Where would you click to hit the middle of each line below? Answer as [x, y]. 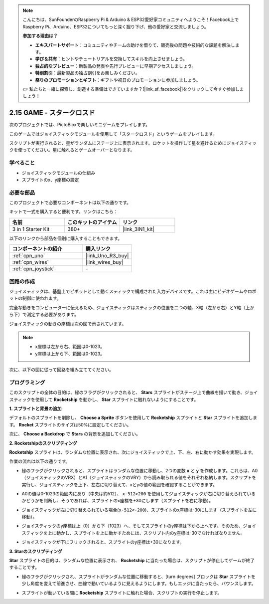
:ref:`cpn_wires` [31, 262]
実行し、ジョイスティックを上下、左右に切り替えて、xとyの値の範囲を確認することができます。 [120, 484]
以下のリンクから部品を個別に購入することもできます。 [66, 238]
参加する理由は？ [40, 36]
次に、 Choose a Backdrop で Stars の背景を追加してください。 [75, 434]
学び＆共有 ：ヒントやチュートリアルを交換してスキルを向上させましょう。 [111, 59]
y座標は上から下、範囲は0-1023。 [70, 354]
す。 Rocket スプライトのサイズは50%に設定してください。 [70, 424]
